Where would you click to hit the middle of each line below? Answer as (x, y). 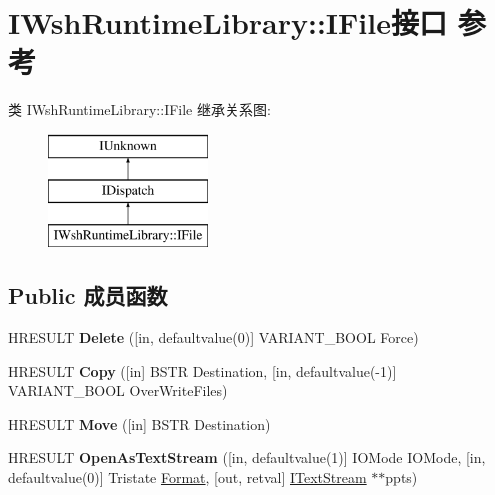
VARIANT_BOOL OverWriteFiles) (118, 390)
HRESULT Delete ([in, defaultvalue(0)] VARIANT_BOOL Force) (213, 337)
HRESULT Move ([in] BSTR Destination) (139, 423)
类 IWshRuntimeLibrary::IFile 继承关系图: (139, 109)
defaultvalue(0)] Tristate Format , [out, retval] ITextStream (187, 477)
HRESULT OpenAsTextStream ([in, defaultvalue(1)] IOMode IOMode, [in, (247, 457)
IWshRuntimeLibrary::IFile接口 (227, 22)
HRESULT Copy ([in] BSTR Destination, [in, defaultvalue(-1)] (202, 370)
